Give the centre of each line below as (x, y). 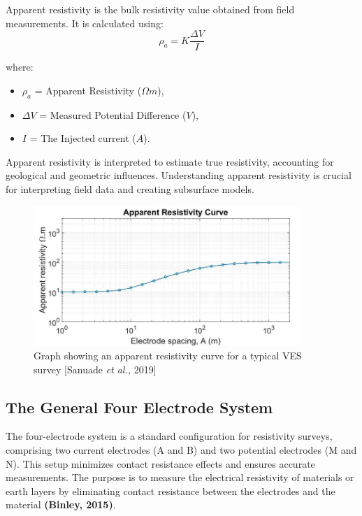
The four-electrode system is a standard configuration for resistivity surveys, (169, 436)
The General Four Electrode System (139, 407)
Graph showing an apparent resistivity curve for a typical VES (168, 355)
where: (20, 67)
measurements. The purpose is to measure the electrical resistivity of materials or (180, 477)
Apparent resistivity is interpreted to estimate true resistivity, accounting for (170, 161)
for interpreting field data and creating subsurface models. (130, 189)
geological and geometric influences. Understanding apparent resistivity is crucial (179, 175)
